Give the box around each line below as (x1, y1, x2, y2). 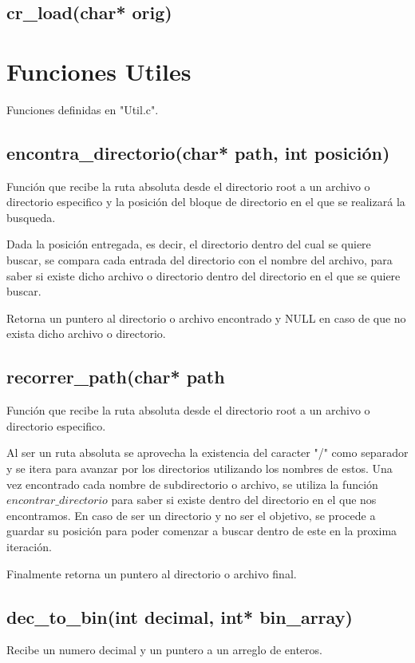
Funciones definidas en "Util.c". (6, 101, 159, 117)
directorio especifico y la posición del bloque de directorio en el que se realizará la (6, 193, 405, 210)
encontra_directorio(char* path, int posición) (6, 140, 390, 165)
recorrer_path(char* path (6, 364, 225, 389)
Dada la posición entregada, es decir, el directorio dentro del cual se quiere (6, 236, 371, 252)
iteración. (6, 538, 52, 554)
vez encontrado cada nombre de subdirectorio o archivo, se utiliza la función (6, 475, 378, 492)
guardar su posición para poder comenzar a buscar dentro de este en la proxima (6, 522, 397, 539)
